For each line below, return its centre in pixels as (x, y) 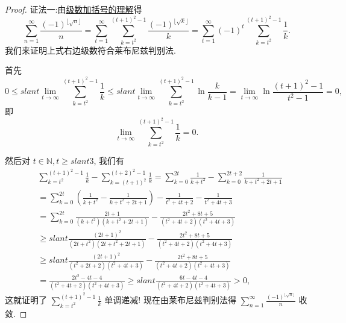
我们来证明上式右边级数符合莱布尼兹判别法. (90, 50)
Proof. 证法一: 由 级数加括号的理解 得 (74, 9)
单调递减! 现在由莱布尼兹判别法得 (170, 300)
